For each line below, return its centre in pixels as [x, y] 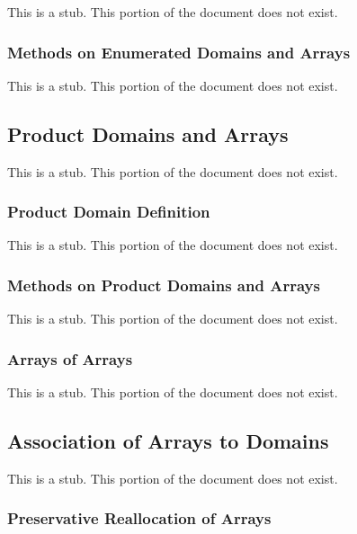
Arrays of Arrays [70, 358]
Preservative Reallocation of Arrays [139, 518]
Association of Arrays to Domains [168, 441]
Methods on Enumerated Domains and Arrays [179, 52]
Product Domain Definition [109, 212]
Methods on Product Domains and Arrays [164, 285]
